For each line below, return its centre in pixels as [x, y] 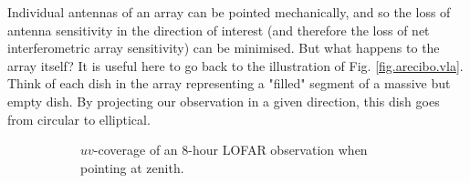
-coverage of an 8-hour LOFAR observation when [230, 150]
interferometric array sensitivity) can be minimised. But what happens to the [224, 48]
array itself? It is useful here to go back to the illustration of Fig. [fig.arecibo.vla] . [235, 65]
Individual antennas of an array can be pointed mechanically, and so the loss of [229, 12]
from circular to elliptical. [79, 119]
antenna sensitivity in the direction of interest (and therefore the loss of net [219, 30]
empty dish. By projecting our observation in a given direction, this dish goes [224, 101]
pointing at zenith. [132, 167]
